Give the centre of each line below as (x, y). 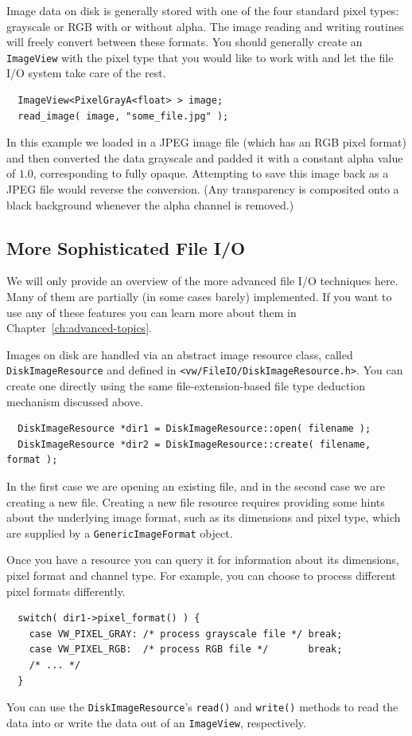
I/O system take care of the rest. (86, 73)
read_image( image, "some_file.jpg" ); (123, 116)
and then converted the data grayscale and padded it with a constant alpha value (205, 157)
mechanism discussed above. (75, 401)
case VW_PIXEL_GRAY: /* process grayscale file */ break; (186, 634)
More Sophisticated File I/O (126, 247)
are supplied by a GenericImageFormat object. (120, 532)
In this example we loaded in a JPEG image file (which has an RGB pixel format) (207, 142)
